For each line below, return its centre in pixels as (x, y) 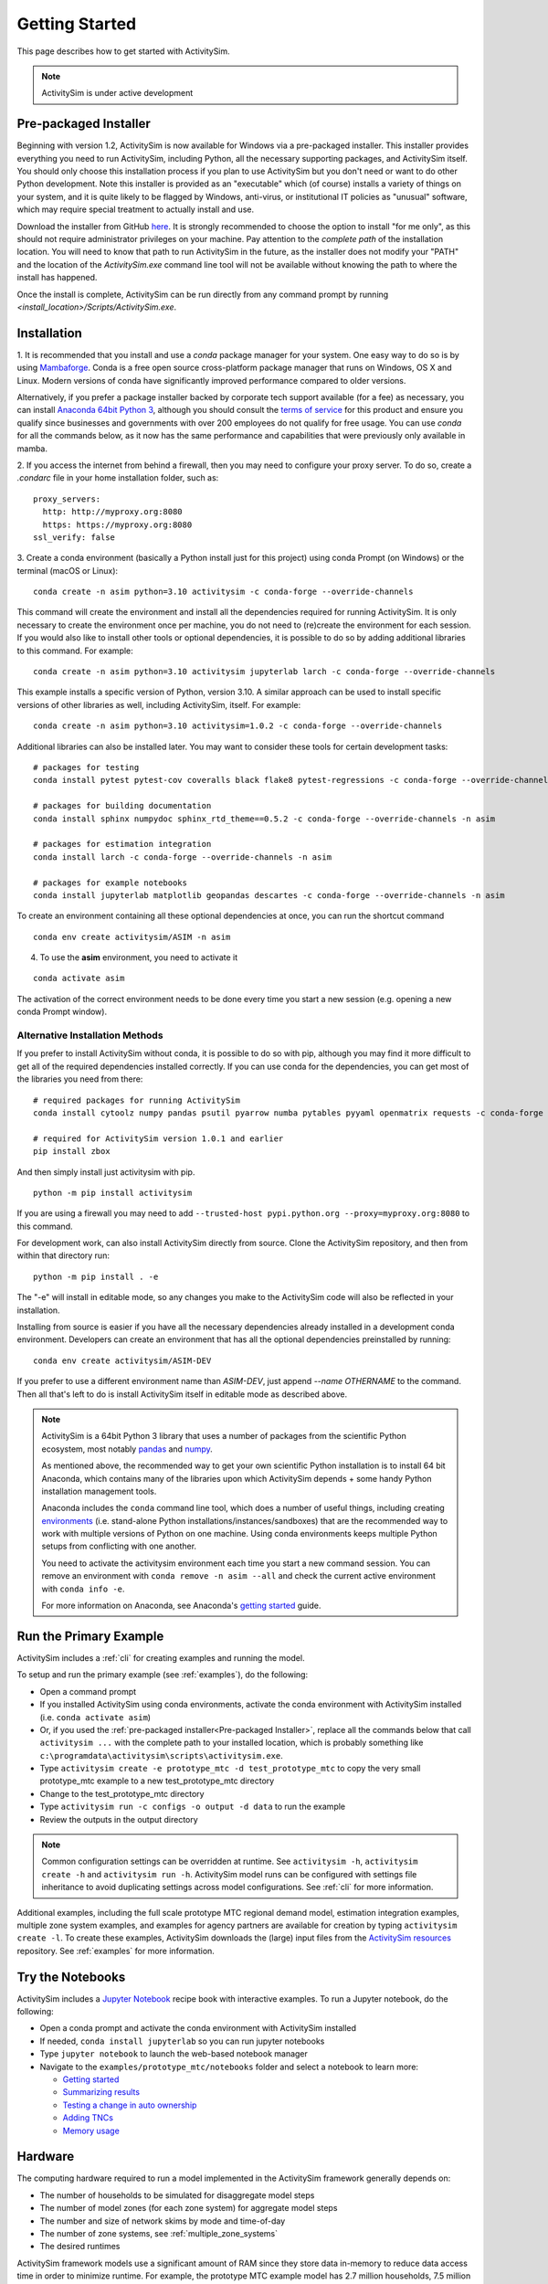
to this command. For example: (75, 650)
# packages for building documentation (122, 806)
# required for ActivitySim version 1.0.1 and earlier (158, 1138)
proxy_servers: (67, 499)
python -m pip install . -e (96, 1276)
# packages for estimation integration (122, 844)
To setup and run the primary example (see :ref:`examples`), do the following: (163, 1675)
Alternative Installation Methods (90, 1035)
